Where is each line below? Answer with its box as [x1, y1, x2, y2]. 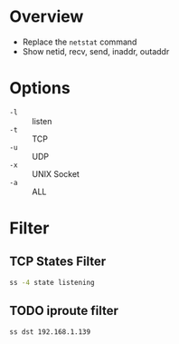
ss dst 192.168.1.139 [9, 327, 91, 337]
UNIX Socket [32, 168, 80, 179]
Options [9, 78, 71, 99]
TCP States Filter [9, 254, 107, 270]
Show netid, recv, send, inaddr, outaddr [22, 45, 170, 56]
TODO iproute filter [9, 303, 119, 319]
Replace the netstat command [22, 36, 137, 47]
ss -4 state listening [9, 278, 95, 287]
